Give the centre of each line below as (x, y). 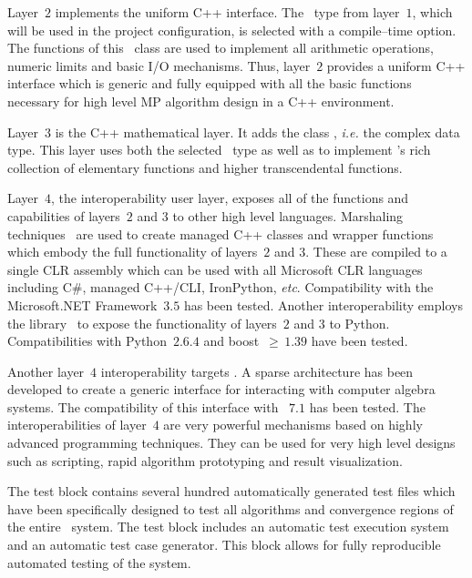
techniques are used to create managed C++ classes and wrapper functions (221, 233)
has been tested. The (367, 406)
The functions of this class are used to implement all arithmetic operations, (221, 48)
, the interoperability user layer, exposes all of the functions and (230, 198)
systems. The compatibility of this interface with (143, 406)
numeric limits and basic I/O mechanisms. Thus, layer (159, 65)
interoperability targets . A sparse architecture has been (257, 371)
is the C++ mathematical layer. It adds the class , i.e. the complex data (257, 132)
